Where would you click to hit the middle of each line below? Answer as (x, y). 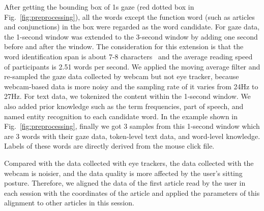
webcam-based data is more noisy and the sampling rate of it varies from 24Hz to (131, 86)
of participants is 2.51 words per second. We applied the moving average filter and (132, 66)
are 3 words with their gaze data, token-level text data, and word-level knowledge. (132, 136)
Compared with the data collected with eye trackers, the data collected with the (129, 163)
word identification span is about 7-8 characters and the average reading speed (128, 56)
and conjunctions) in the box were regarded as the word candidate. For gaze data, (132, 27)
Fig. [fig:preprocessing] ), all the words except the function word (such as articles (129, 16)
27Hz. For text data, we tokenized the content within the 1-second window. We (127, 96)
